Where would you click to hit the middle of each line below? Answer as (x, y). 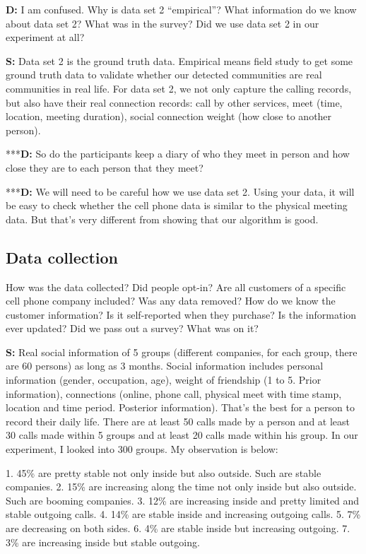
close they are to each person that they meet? (105, 167)
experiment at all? (45, 37)
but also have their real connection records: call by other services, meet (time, (174, 102)
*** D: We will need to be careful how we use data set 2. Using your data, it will (180, 191)
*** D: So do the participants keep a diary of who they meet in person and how (178, 154)
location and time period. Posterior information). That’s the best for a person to (180, 407)
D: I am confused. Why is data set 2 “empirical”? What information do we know (181, 9)
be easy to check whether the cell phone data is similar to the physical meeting (177, 205)
